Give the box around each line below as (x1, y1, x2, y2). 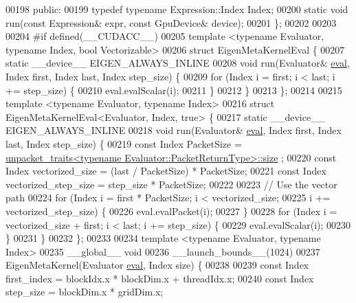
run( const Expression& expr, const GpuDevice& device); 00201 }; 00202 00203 (5, 15, 337, 30)
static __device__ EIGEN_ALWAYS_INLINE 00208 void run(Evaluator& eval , (5, 56, 350, 70)
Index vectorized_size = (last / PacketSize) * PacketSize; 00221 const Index (5, 164, 326, 178)
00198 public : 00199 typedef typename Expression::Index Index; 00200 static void (5, 2, 348, 16)
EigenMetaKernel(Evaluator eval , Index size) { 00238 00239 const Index (5, 258, 309, 272)
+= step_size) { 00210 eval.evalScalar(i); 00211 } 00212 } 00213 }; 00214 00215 (5, 82, 342, 97)
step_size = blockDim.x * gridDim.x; (5, 284, 164, 299)
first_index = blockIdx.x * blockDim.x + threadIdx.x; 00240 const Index (5, 271, 314, 285)
